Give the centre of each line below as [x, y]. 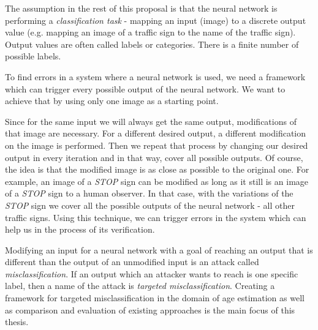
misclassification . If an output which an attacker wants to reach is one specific [152, 273]
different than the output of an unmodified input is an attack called [132, 262]
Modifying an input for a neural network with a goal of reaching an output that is [159, 249]
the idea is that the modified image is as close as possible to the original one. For [157, 169]
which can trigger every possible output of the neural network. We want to [145, 88]
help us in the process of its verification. [80, 229]
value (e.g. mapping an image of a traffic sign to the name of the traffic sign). [150, 32]
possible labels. [33, 56]
